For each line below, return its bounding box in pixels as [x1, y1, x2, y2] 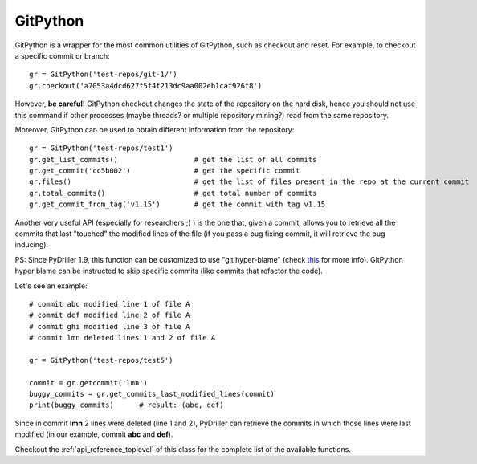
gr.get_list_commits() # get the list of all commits [29, 155, 317, 164]
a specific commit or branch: [14, 51, 110, 60]
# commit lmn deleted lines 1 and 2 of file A [29, 333, 216, 343]
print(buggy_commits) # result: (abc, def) [29, 401, 224, 409]
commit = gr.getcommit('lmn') [29, 378, 149, 387]
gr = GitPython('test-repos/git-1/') [29, 70, 178, 79]
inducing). [14, 240, 48, 250]
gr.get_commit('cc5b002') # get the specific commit [29, 166, 300, 176]
